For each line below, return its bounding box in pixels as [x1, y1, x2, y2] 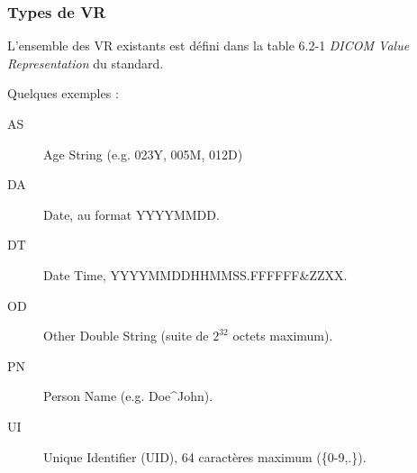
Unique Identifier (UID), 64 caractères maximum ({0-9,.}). [43, 447, 367, 466]
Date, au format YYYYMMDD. [43, 205, 220, 223]
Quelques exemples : [7, 84, 119, 103]
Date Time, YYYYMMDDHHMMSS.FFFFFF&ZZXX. [43, 265, 348, 284]
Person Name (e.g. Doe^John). [43, 387, 213, 405]
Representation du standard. [7, 53, 164, 72]
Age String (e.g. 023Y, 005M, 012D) [43, 144, 243, 163]
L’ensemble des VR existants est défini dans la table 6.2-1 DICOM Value [7, 36, 410, 55]
